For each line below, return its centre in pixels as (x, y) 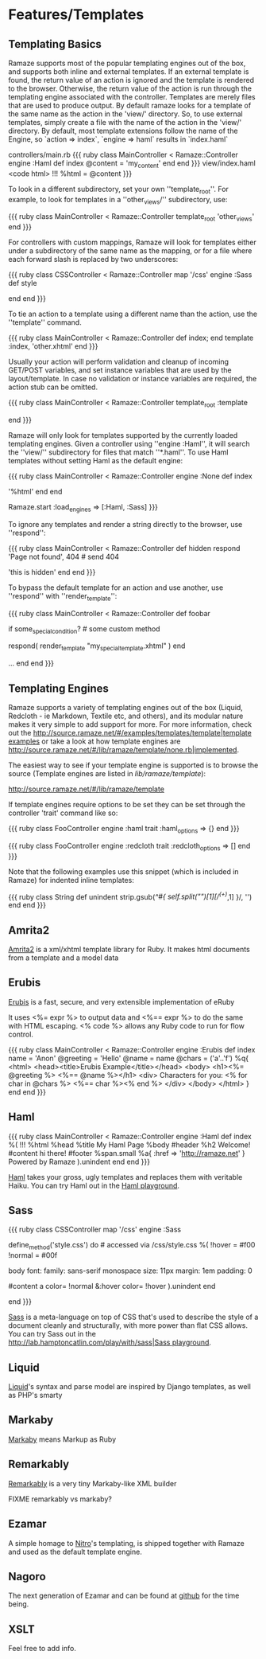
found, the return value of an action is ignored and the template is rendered (131, 80)
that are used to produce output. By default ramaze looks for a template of (130, 105)
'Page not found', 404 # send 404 (64, 556)
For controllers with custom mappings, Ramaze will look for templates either (132, 242)
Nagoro (27, 1577)
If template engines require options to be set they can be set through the (127, 804)
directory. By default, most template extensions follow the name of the (123, 131)
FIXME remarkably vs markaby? (60, 1499)
